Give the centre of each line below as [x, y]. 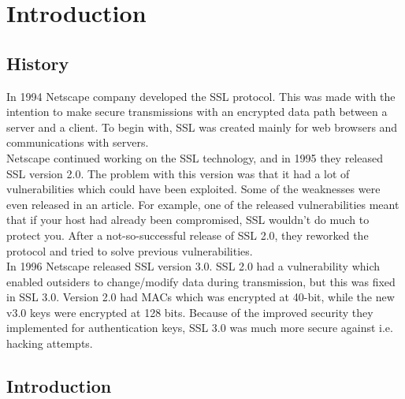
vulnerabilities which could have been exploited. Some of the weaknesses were [193, 189]
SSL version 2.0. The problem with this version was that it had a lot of [178, 173]
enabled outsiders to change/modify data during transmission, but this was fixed [201, 281]
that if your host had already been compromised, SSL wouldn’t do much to [188, 220]
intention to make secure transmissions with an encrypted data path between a [197, 112]
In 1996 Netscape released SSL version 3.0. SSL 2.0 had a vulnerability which [193, 266]
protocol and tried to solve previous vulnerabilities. [130, 250]
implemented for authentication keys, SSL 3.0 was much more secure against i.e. [200, 328]
